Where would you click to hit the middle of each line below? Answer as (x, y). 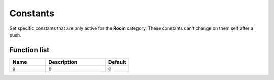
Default (117, 62)
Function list (29, 50)
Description (63, 62)
